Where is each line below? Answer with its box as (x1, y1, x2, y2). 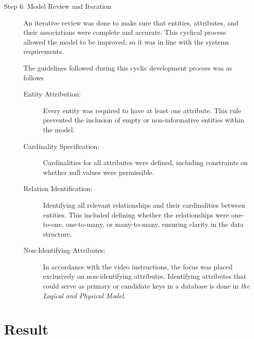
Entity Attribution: (23, 89, 81, 99)
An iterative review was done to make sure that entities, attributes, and (23, 17, 238, 27)
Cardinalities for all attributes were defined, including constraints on (43, 157, 248, 168)
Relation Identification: (23, 183, 92, 194)
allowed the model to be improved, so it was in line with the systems (23, 36, 229, 47)
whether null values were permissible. (43, 167, 154, 177)
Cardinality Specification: (23, 141, 100, 151)
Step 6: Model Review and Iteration (4, 1, 111, 11)
